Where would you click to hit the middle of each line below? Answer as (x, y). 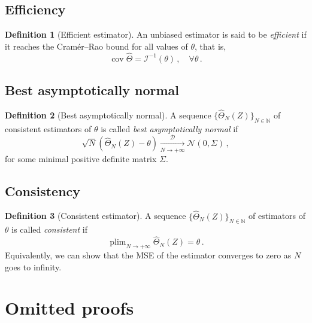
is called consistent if (49, 229)
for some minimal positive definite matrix (81, 158)
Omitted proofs (69, 308)
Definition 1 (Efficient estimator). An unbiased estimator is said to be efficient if (156, 34)
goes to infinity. (33, 266)
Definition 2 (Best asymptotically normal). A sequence (108, 115)
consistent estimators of (48, 128)
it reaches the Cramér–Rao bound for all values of (96, 46)
